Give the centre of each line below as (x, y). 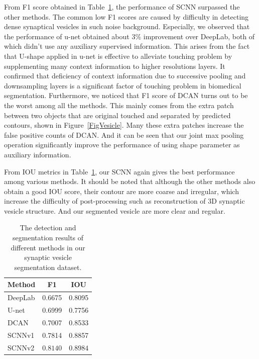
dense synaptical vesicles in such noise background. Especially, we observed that (127, 26)
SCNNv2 (21, 347)
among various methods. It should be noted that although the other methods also (130, 181)
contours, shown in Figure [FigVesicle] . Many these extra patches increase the (124, 125)
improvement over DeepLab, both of (199, 36)
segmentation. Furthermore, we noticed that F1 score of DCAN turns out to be (126, 95)
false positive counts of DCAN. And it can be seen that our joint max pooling (124, 134)
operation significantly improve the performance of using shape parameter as (122, 145)
